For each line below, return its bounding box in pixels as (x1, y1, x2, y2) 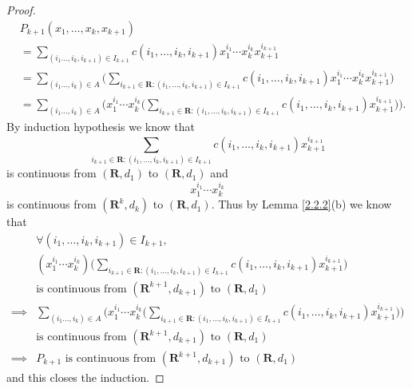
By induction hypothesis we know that (6, 117, 196, 134)
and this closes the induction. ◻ (6, 369, 164, 386)
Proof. (6, 2, 36, 18)
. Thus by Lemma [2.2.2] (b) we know (211, 196, 392, 212)
